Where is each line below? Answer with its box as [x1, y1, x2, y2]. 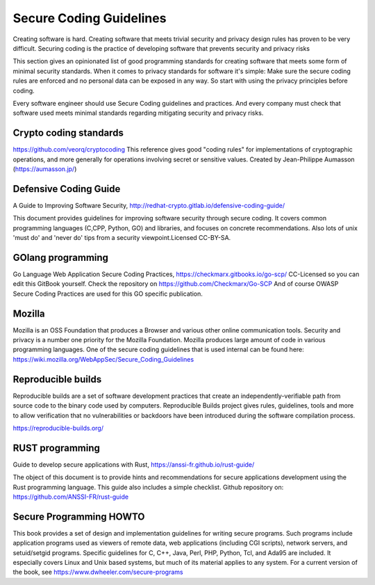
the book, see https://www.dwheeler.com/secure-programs [12, 568, 183, 577]
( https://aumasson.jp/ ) [12, 164, 77, 173]
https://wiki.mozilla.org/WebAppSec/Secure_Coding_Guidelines [12, 355, 194, 363]
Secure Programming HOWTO [12, 511, 145, 522]
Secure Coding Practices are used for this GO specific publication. [12, 289, 203, 298]
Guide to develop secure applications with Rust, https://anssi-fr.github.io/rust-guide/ [12, 460, 255, 469]
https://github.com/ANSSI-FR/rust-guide [12, 492, 128, 501]
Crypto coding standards [12, 127, 124, 139]
